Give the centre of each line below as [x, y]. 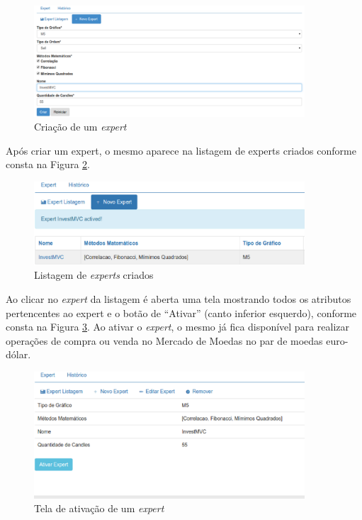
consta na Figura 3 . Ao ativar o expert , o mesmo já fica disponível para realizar [177, 327]
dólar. [18, 354]
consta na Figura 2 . [48, 164]
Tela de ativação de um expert [99, 508]
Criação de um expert [80, 127]
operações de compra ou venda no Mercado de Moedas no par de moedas [164, 340]
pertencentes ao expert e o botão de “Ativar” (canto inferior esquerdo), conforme [181, 312]
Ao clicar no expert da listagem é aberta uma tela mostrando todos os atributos [179, 298]
